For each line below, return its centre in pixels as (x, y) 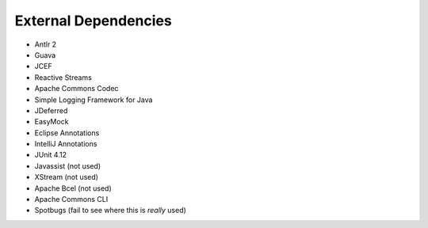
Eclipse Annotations (67, 133)
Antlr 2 (46, 44)
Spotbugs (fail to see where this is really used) (110, 211)
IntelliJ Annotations (66, 144)
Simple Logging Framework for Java (94, 100)
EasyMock (52, 122)
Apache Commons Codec (76, 89)
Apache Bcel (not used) (73, 188)
